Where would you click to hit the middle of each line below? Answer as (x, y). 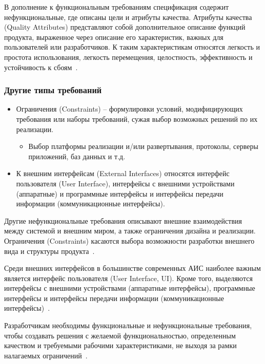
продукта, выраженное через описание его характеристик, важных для (114, 37)
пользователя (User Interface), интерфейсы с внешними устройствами (125, 183)
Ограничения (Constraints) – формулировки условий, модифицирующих (129, 109)
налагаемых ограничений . (46, 355)
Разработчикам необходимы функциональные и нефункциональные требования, (128, 325)
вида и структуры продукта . (49, 251)
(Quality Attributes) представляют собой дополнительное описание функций (125, 27)
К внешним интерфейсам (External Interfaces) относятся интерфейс (123, 173)
